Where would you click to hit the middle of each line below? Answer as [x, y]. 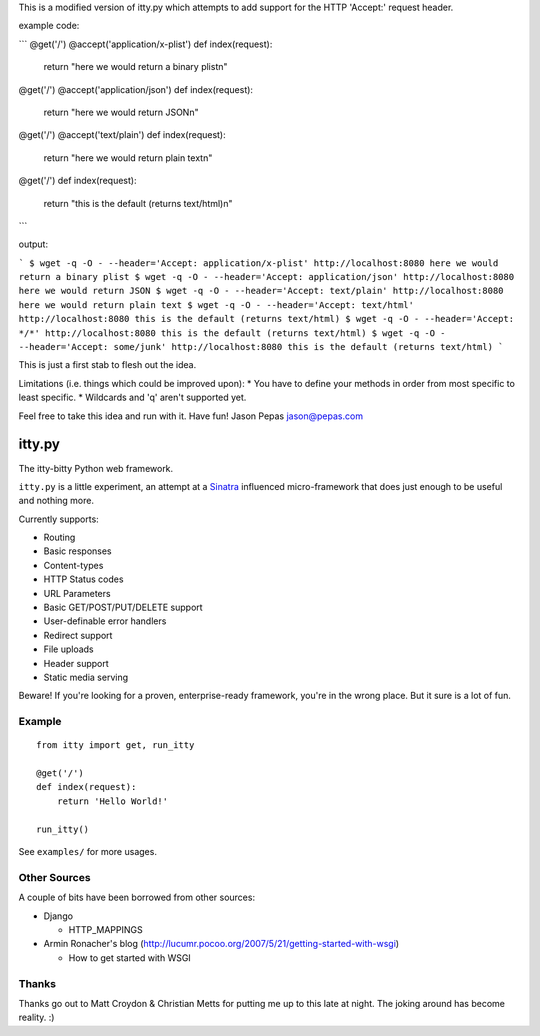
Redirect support [78, 635]
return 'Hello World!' [112, 801]
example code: [49, 26]
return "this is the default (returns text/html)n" [138, 203]
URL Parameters [77, 593]
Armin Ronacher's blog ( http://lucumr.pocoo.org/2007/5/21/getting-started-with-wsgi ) [221, 944]
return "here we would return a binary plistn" [135, 67]
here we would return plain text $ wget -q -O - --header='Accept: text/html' [216, 304]
